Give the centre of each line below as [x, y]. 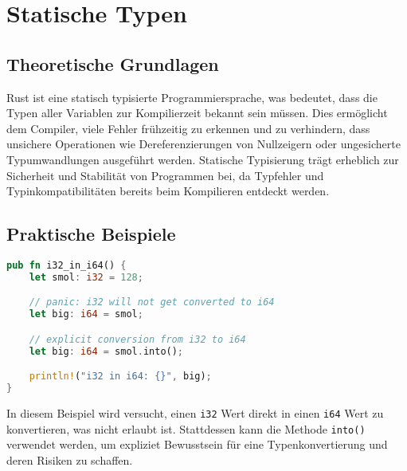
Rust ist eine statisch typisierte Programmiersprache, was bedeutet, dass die [192, 97]
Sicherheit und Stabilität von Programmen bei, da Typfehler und [165, 175]
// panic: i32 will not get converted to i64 [152, 302]
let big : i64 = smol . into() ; [106, 351]
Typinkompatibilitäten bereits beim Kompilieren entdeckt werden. [168, 191]
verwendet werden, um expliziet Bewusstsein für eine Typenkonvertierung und [197, 444]
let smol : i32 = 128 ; [86, 277]
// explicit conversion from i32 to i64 [137, 339]
